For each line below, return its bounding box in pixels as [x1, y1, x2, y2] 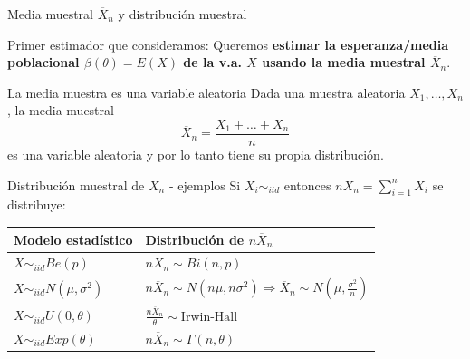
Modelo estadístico [14, 229, 133, 248]
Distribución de [145, 229, 245, 248]
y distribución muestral [118, 5, 247, 23]
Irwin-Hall [180, 310, 238, 324]
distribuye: [7, 195, 66, 214]
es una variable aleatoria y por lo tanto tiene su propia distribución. [7, 145, 384, 164]
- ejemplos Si [168, 175, 241, 194]
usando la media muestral [262, 53, 426, 72]
